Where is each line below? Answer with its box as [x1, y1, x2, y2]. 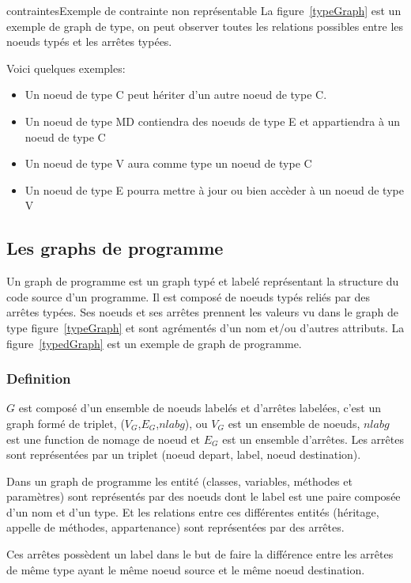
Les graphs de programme [6, 236, 224, 260]
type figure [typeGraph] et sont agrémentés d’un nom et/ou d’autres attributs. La [6, 319, 405, 335]
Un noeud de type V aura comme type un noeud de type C [25, 155, 312, 172]
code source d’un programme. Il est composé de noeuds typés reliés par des [6, 288, 370, 305]
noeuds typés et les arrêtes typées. [6, 33, 172, 50]
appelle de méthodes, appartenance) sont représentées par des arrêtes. [6, 519, 345, 536]
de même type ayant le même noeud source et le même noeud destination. [6, 561, 365, 577]
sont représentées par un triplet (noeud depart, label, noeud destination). [6, 446, 361, 463]
